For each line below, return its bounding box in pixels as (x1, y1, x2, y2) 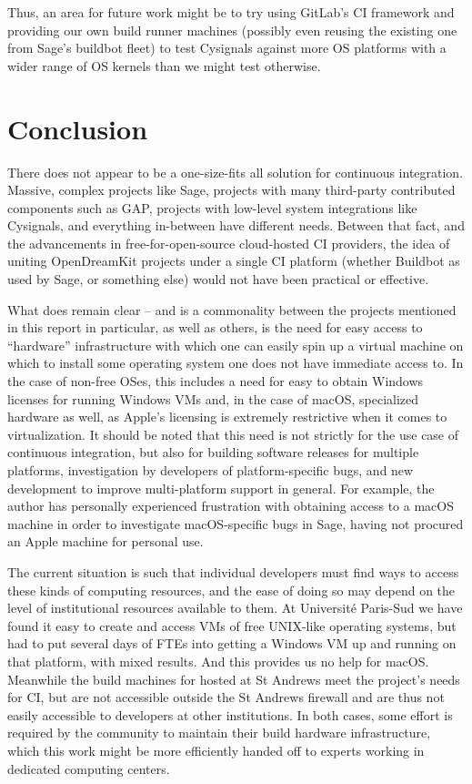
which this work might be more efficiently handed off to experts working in (7, 740, 425, 759)
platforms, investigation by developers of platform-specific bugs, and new (7, 461, 414, 479)
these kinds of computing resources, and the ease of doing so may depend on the (7, 580, 456, 599)
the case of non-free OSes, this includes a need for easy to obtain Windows (7, 372, 424, 391)
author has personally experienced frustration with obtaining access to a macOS (7, 496, 454, 515)
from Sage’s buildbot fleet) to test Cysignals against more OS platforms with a (7, 38, 447, 57)
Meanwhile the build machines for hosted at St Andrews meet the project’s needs (7, 669, 460, 688)
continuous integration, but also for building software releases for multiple (7, 443, 419, 462)
